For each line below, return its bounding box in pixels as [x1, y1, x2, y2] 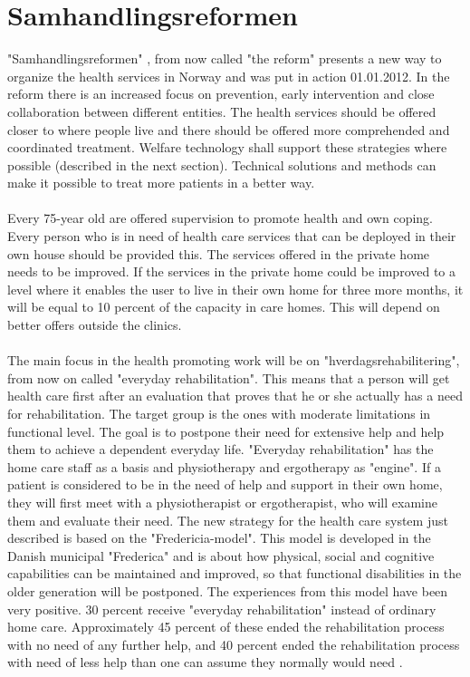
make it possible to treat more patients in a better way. [7, 173, 315, 192]
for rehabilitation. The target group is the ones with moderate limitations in [7, 404, 431, 422]
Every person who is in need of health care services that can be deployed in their [7, 227, 456, 246]
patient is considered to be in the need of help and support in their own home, [7, 475, 443, 494]
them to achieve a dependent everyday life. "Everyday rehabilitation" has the [7, 440, 434, 459]
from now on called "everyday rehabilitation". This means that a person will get [7, 368, 450, 387]
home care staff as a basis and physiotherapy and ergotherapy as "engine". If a [7, 457, 441, 476]
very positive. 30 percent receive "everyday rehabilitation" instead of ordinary [7, 599, 436, 618]
